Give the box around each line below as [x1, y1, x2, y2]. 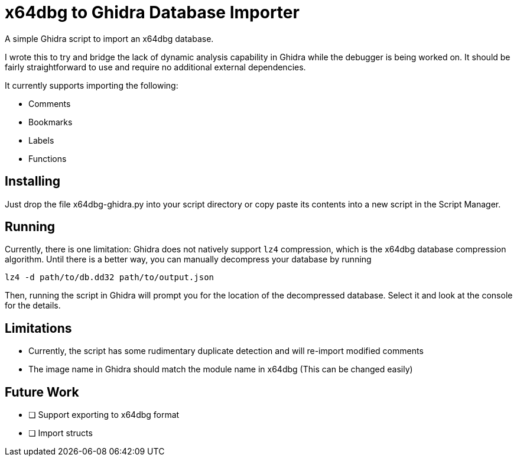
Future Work [5, 384, 79, 400]
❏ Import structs [28, 428, 93, 439]
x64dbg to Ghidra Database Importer [5, 2, 300, 22]
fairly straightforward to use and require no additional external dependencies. [5, 61, 306, 72]
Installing [5, 174, 61, 189]
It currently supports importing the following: [5, 80, 178, 90]
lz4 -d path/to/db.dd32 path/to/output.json [5, 272, 214, 283]
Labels [28, 135, 54, 145]
